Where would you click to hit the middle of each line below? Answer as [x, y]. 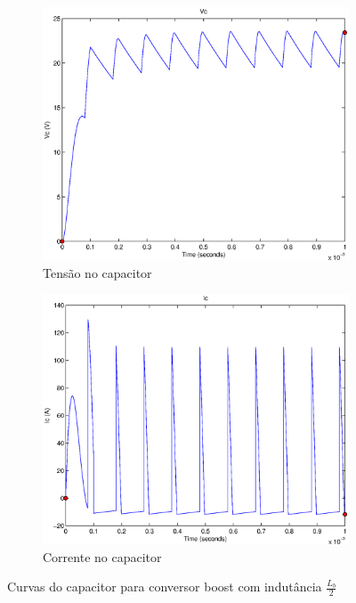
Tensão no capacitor [97, 272]
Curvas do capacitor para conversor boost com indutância [165, 587]
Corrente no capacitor [102, 556]
